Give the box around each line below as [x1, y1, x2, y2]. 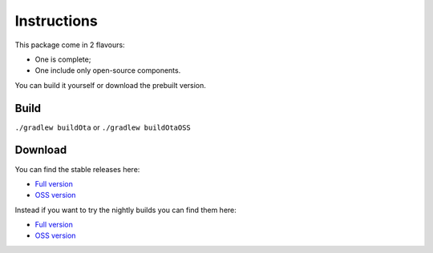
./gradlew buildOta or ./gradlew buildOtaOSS [14, 122, 192, 132]
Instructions [14, 12, 98, 30]
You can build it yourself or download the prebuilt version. [14, 80, 206, 90]
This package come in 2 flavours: [14, 40, 125, 50]
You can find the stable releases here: [14, 164, 140, 174]
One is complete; [34, 54, 91, 64]
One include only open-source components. [34, 66, 181, 75]
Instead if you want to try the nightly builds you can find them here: [14, 205, 237, 215]
